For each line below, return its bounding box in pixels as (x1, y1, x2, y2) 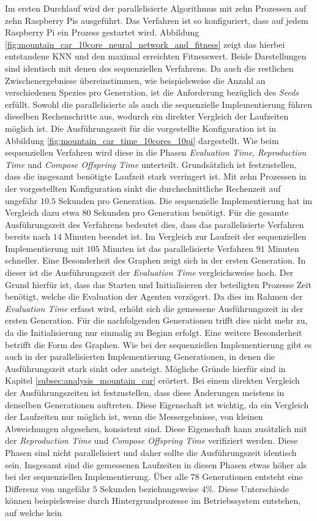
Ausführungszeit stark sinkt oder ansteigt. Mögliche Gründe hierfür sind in (5, 362, 286, 375)
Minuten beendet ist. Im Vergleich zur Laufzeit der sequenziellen (64, 230, 307, 243)
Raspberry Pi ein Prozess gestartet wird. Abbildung (5, 26, 200, 39)
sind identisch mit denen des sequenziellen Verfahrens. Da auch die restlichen (5, 61, 294, 74)
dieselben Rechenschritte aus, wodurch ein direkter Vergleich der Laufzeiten (5, 110, 289, 123)
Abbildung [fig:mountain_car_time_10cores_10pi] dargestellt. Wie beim (5, 134, 279, 146)
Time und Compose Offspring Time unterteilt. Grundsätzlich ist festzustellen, (5, 158, 297, 170)
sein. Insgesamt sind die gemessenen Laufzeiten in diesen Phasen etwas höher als (5, 458, 307, 471)
